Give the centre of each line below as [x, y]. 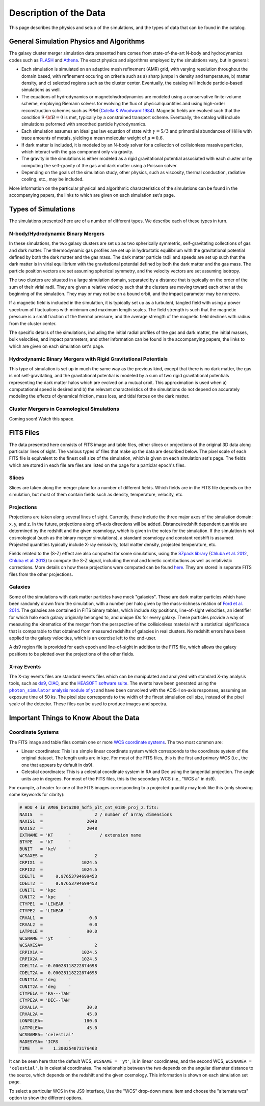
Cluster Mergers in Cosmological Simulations [64, 409]
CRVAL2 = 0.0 [58, 924]
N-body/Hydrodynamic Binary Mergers [57, 234]
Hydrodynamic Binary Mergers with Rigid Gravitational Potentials [88, 359]
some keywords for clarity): [37, 795]
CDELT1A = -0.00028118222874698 [58, 966]
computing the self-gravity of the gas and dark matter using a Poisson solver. [99, 165]
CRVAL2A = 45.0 [58, 1014]
